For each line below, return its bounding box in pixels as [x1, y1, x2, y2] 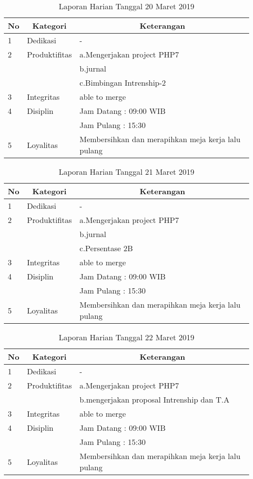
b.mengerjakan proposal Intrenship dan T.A [79, 394, 230, 405]
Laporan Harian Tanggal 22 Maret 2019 [58, 332, 195, 343]
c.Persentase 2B [79, 242, 133, 254]
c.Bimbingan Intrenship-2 [79, 77, 166, 88]
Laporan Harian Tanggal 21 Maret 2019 [58, 166, 195, 177]
